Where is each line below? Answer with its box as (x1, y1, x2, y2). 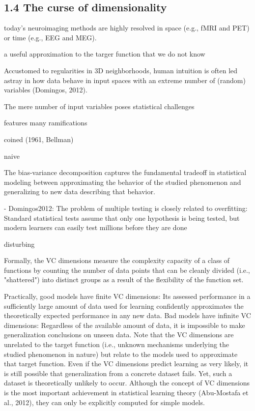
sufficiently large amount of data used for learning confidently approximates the (4, 300, 244, 311)
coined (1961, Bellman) (4, 134, 74, 144)
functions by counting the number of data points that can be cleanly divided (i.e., (4, 264, 250, 275)
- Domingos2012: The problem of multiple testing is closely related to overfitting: (4, 203, 248, 213)
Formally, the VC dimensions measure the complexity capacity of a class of (4, 255, 230, 265)
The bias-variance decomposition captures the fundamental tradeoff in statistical (4, 167, 247, 177)
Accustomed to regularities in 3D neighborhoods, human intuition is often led (4, 65, 238, 75)
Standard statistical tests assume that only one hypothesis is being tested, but (4, 212, 240, 223)
